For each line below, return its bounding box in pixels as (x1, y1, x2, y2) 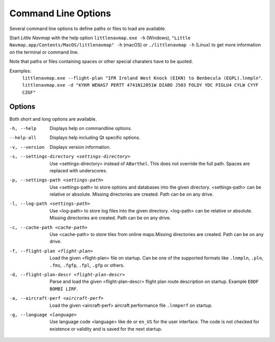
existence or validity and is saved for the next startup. (49, 326, 162, 332)
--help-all (9, 135, 37, 141)
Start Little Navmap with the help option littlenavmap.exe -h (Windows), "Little (9, 35, 191, 41)
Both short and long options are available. (9, 116, 97, 122)
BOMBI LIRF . (49, 285, 78, 292)
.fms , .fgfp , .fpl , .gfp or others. (49, 262, 125, 268)
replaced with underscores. (49, 167, 107, 173)
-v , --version (9, 144, 45, 150)
